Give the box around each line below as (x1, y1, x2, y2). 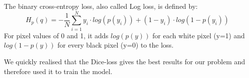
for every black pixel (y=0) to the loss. (57, 40, 174, 50)
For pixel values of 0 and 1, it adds (4, 30, 109, 40)
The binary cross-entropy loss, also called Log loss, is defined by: (4, 1, 198, 11)
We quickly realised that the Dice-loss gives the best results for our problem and (4, 56, 246, 66)
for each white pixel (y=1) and (152, 30, 245, 40)
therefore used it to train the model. (4, 66, 113, 76)
